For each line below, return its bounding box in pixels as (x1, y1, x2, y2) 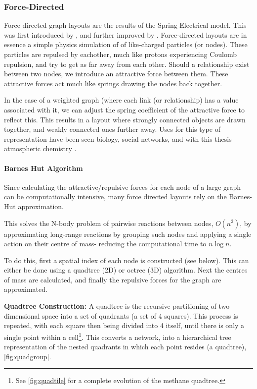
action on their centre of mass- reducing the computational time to (4, 238, 207, 249)
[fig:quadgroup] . (4, 351, 51, 361)
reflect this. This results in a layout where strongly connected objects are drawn (4, 114, 246, 124)
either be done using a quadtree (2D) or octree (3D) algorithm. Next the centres (4, 265, 248, 275)
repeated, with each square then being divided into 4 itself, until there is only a (4, 320, 245, 331)
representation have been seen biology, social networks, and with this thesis (4, 133, 232, 144)
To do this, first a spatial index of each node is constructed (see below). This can (4, 255, 249, 265)
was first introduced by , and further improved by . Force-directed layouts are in (4, 29, 247, 40)
